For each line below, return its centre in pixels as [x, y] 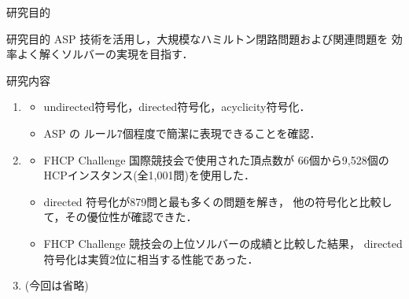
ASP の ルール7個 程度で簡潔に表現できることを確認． [182, 133]
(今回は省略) [57, 285]
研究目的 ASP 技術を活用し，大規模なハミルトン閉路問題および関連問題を [197, 38]
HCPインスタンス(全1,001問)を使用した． [149, 175]
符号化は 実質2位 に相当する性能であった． [151, 258]
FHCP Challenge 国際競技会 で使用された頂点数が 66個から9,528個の [216, 159]
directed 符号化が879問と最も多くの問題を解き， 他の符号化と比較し [218, 201]
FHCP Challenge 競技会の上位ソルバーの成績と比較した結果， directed [223, 243]
